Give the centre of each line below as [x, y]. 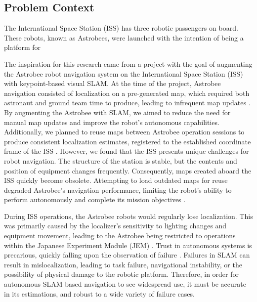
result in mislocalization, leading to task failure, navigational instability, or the [123, 264]
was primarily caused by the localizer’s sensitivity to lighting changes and [115, 226]
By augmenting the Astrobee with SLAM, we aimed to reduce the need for [117, 112]
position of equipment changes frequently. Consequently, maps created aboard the [128, 170]
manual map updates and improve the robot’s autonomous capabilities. [112, 122]
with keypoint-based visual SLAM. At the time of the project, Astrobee [112, 83]
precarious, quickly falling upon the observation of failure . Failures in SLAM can [127, 255]
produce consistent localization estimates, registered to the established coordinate [128, 141]
